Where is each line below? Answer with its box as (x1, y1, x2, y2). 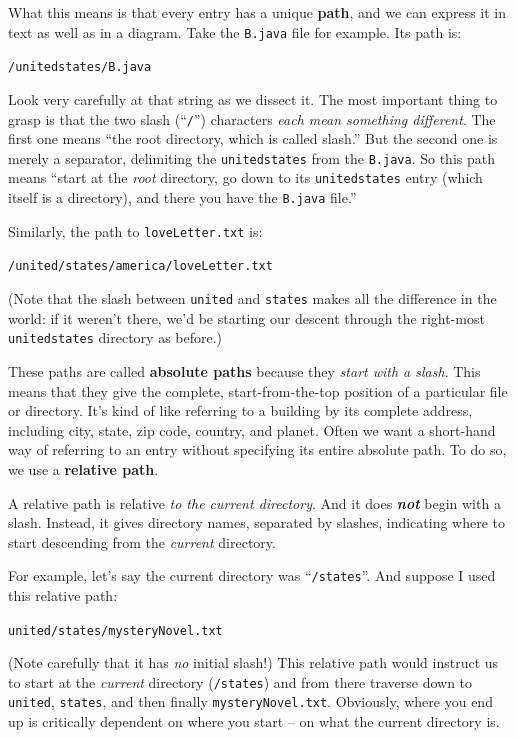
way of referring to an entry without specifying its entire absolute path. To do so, (8, 439, 507, 460)
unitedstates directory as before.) (8, 327, 223, 348)
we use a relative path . (8, 458, 159, 479)
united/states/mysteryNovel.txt (8, 623, 223, 638)
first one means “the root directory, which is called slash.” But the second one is (8, 128, 498, 149)
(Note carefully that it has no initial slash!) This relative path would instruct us (8, 652, 499, 673)
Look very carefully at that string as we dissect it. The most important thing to (8, 88, 498, 109)
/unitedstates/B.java (8, 60, 152, 75)
